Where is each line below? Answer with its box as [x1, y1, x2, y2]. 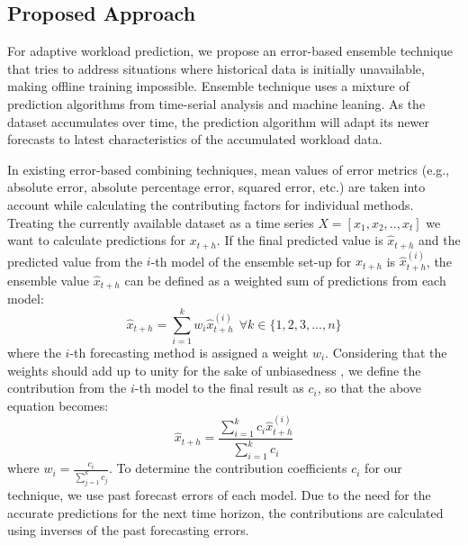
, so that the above [317, 378, 421, 397]
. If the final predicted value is [216, 231, 383, 250]
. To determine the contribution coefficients [108, 459, 347, 477]
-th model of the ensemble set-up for [150, 251, 352, 270]
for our [364, 459, 402, 477]
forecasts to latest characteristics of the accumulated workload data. [7, 130, 382, 149]
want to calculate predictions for [7, 231, 186, 250]
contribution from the [7, 378, 127, 397]
